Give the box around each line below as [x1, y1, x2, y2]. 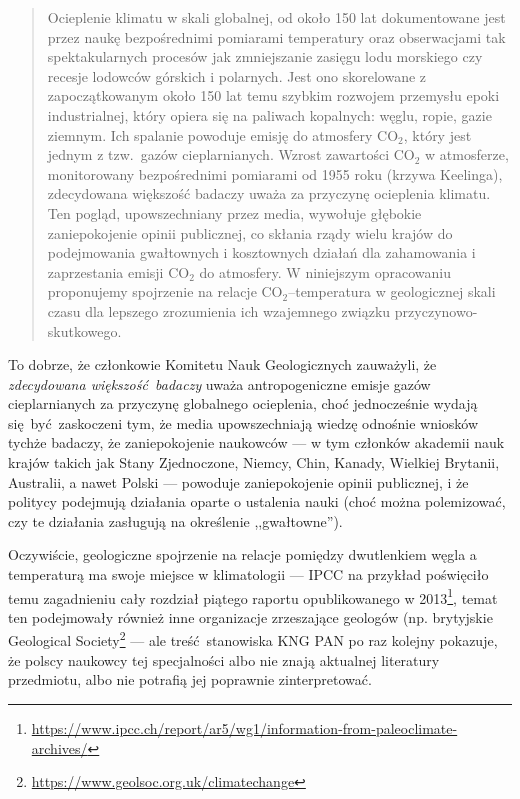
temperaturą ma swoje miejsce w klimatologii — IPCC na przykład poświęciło [8, 564, 489, 585]
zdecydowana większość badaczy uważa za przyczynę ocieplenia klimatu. [47, 183, 491, 204]
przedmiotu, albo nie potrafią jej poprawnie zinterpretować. [8, 669, 372, 690]
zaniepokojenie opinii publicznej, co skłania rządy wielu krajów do [47, 222, 453, 243]
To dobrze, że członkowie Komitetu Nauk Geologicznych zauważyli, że [8, 354, 437, 375]
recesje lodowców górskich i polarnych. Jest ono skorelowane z [47, 65, 427, 86]
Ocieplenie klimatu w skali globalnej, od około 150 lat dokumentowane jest [47, 7, 506, 27]
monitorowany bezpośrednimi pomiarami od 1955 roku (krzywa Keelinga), [47, 163, 503, 184]
